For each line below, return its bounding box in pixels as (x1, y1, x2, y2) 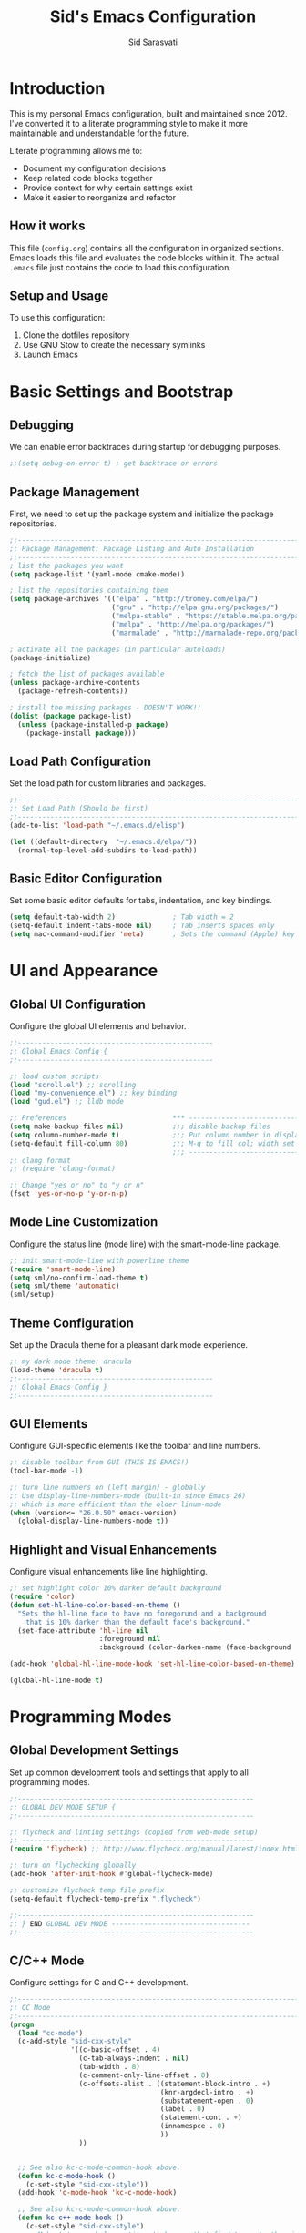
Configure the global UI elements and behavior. (9, 1021, 187, 1031)
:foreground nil (98, 1635, 161, 1644)
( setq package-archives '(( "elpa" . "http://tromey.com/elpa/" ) (9, 595, 259, 604)
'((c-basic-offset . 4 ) (70, 2045, 161, 2055)
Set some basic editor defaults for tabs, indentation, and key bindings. (9, 895, 273, 906)
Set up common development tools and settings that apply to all (9, 1767, 249, 1778)
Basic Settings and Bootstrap (9, 381, 234, 402)
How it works (9, 219, 86, 234)
